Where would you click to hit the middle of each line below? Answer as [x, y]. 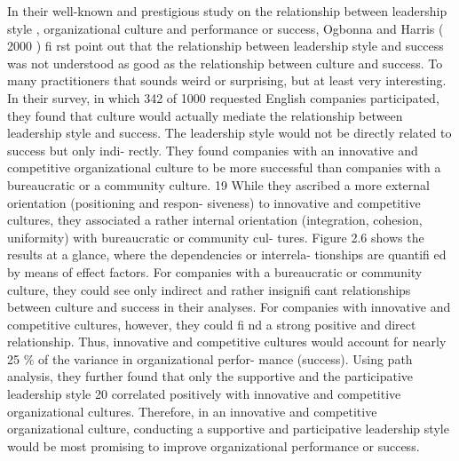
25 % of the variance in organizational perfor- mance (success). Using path [210, 358]
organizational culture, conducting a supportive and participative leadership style [228, 429]
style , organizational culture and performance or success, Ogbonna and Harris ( [226, 28]
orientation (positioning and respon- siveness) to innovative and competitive [214, 202]
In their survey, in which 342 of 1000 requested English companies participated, [223, 97]
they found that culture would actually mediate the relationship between [205, 115]
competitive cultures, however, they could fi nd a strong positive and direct [212, 324]
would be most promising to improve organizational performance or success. [214, 445]
